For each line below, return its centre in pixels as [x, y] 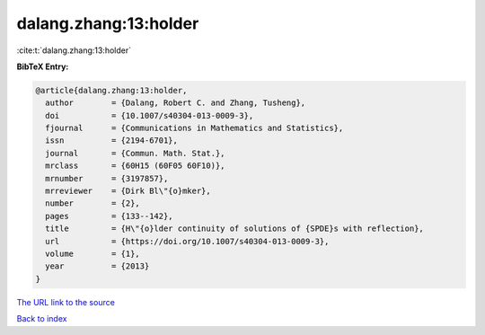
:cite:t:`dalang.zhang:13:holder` [74, 50]
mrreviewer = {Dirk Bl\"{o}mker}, [128, 191]
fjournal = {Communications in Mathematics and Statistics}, [194, 128]
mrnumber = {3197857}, [107, 178]
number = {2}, [93, 203]
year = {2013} [97, 266]
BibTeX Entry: [43, 66]
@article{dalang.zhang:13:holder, [111, 90]
